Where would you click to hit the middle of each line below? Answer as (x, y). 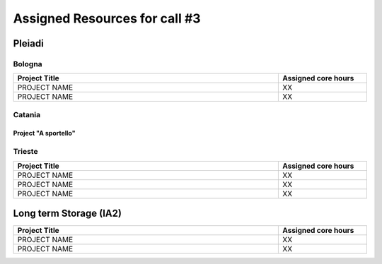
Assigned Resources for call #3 (107, 18)
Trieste (25, 152)
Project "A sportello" (44, 133)
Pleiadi (28, 43)
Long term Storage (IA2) (67, 214)
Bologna (28, 64)
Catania (27, 114)
